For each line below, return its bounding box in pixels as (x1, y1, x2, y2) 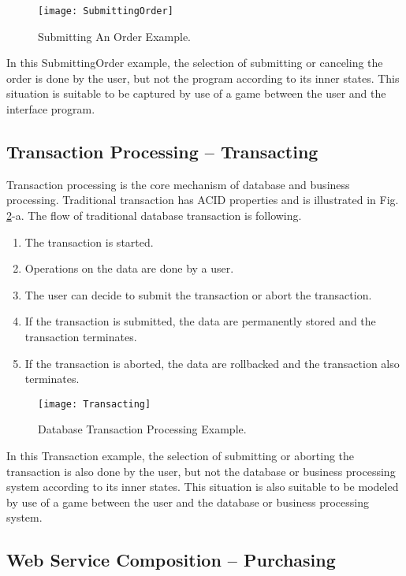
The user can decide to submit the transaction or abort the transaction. (24, 286, 372, 303)
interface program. (6, 101, 95, 117)
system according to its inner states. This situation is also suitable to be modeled (6, 478, 399, 495)
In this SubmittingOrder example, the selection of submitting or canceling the (6, 54, 383, 71)
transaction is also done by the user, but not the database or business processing (6, 463, 396, 479)
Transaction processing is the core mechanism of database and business (6, 176, 350, 192)
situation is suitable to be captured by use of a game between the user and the (6, 85, 386, 102)
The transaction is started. (24, 233, 154, 250)
